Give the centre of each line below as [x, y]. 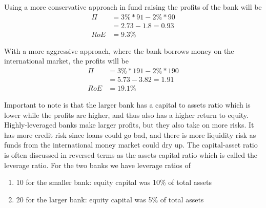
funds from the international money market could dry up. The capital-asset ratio [131, 145]
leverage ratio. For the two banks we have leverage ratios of [97, 165]
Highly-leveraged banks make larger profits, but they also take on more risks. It [129, 125]
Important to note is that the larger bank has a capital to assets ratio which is [127, 104]
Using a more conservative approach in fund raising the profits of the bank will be [133, 7]
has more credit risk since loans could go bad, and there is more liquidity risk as [130, 134]
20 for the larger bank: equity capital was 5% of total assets [110, 199]
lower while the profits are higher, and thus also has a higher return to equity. [126, 115]
